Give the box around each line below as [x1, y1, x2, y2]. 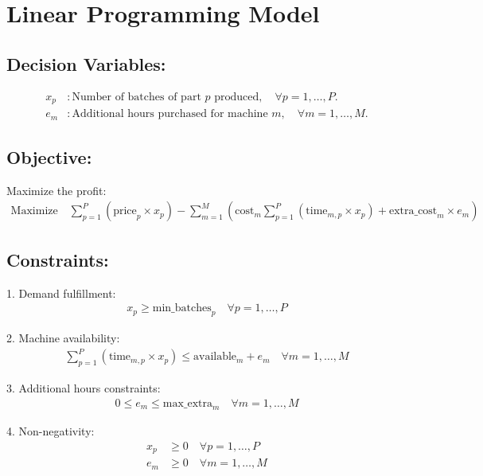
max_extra [162, 397, 213, 409]
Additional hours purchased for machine [72, 108, 268, 120]
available [193, 351, 237, 363]
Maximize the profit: [6, 181, 107, 198]
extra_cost [388, 205, 438, 217]
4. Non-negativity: [6, 423, 95, 439]
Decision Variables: [6, 51, 166, 76]
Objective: [6, 144, 92, 169]
